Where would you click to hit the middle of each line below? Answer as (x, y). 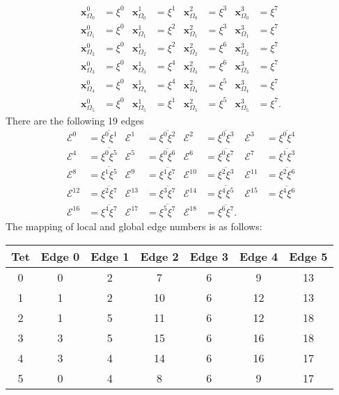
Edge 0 (60, 256)
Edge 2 (159, 256)
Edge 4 (259, 256)
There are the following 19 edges (75, 120)
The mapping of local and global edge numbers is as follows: (134, 226)
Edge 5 (308, 256)
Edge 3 (209, 256)
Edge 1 (110, 256)
